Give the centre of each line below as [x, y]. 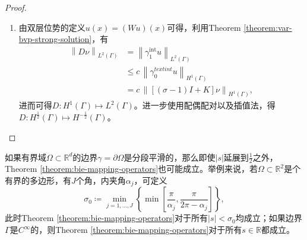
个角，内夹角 [101, 180]
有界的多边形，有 [38, 180]
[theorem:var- [268, 27]
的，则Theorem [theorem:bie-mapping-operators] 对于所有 [136, 230]
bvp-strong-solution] [55, 39]
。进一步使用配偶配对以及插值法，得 [205, 105]
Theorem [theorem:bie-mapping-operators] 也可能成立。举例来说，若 [132, 169]
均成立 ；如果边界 [269, 218]
